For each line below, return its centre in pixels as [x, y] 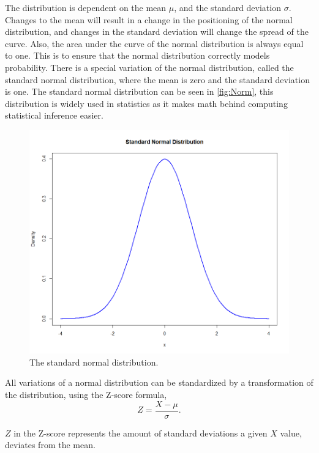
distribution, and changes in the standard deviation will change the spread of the [157, 31]
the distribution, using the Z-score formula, [86, 395]
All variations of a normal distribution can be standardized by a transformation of [159, 382]
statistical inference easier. [54, 115]
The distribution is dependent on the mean [86, 7]
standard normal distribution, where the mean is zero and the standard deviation [157, 79]
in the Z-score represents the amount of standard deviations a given [141, 433]
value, [291, 433]
